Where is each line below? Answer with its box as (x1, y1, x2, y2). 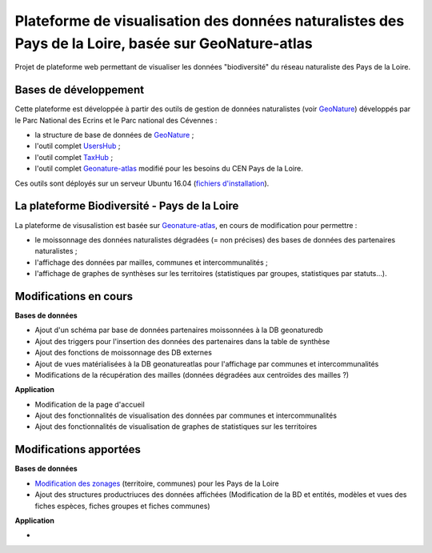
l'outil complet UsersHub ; (34, 141, 121, 151)
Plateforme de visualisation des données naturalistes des (14, 12, 405, 30)
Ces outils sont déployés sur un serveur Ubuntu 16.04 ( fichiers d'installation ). (14, 178, 270, 188)
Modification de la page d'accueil (34, 399, 146, 409)
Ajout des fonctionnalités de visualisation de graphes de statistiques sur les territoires (34, 422, 318, 431)
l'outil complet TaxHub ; (34, 152, 114, 162)
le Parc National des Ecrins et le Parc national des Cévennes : (14, 115, 218, 125)
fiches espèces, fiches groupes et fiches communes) (34, 501, 210, 511)
